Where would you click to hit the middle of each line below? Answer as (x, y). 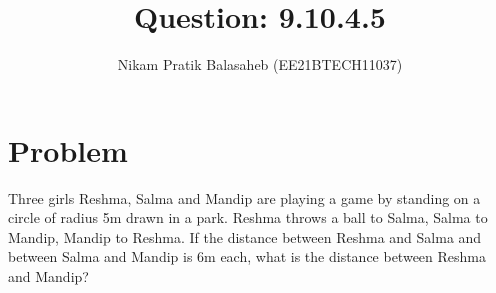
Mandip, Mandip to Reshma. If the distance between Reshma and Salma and (245, 236)
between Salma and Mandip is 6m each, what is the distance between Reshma (247, 256)
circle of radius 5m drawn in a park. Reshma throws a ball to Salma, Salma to (248, 217)
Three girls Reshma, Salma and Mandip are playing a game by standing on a (244, 197)
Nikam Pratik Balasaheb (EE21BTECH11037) (260, 64)
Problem (68, 149)
